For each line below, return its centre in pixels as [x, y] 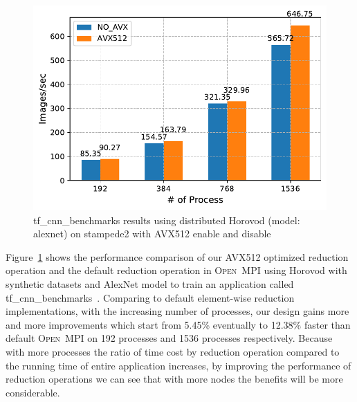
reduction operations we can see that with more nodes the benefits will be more [174, 379]
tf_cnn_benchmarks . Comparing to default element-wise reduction [150, 297]
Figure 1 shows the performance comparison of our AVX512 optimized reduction [177, 256]
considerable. [33, 392]
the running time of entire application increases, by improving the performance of [178, 365]
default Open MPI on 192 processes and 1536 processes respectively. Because [169, 338]
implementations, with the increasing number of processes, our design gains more [177, 311]
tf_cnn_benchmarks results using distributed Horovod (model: [167, 220]
